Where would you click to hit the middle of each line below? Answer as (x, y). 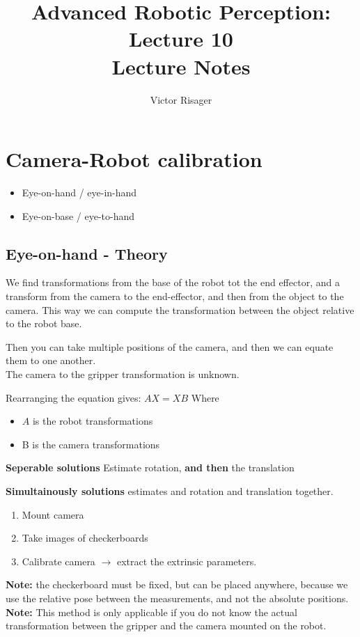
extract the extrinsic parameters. (187, 561)
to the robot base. (44, 323)
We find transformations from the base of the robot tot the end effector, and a (173, 282)
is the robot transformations (93, 421)
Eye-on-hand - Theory (87, 253)
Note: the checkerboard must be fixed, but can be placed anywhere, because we (177, 584)
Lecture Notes (181, 66)
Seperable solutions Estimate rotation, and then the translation (150, 467)
